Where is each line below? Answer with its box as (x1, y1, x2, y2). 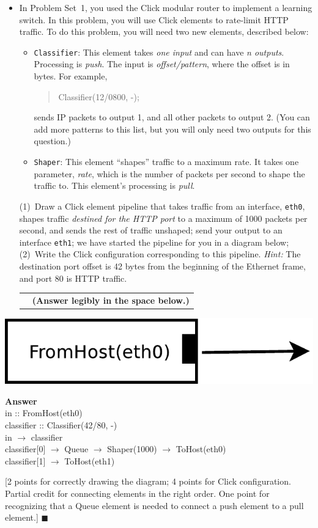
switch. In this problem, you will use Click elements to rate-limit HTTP (19, 13, 289, 26)
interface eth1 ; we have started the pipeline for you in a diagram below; (19, 235, 289, 248)
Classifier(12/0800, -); (58, 90, 139, 103)
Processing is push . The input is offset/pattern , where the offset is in (34, 57, 290, 70)
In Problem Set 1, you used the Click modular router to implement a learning (19, 1, 312, 13)
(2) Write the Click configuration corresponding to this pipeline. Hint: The (19, 248, 301, 260)
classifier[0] (5, 442, 46, 455)
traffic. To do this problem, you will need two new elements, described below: (19, 25, 309, 38)
